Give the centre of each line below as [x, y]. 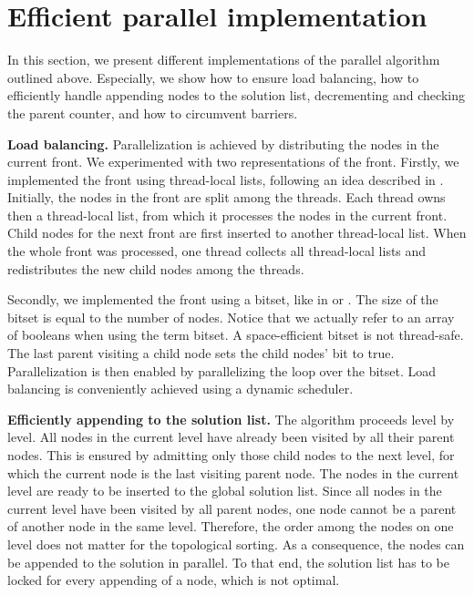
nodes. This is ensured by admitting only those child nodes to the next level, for [231, 455]
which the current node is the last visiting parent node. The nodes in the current [233, 472]
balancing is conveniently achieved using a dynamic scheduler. [180, 389]
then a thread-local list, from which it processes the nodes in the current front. [227, 215]
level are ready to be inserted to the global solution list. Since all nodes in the [225, 491]
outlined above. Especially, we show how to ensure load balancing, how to [213, 77]
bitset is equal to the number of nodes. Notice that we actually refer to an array [231, 317]
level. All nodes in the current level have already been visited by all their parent [231, 437]
